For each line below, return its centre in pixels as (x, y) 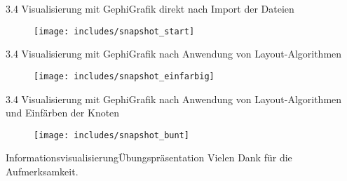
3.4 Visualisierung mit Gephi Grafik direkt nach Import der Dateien (150, 8)
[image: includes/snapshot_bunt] (111, 135)
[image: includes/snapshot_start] (114, 31)
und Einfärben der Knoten (63, 113)
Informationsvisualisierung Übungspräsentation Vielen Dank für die (149, 157)
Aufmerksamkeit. (42, 171)
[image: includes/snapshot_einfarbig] (124, 76)
